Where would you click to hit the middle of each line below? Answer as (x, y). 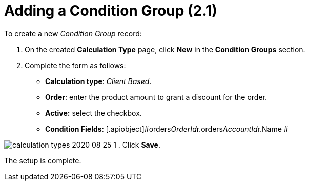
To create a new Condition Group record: (73, 33)
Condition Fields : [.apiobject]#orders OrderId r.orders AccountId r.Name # (167, 129)
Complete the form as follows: (75, 65)
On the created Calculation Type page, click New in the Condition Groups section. (165, 49)
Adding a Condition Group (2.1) (111, 11)
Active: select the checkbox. (94, 113)
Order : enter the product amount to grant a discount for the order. (156, 97)
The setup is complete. (43, 160)
